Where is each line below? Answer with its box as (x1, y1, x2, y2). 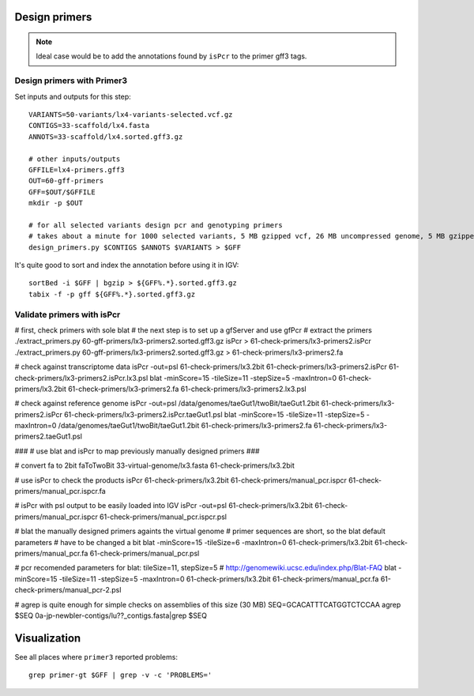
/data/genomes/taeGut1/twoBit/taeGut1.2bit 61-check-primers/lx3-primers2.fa (58, 421, 312, 431)
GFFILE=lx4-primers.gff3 (28, 165, 125, 174)
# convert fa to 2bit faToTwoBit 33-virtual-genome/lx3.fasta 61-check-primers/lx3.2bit (14, 461, 295, 470)
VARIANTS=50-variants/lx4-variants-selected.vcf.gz (28, 110, 233, 119)
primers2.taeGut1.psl (14, 431, 83, 442)
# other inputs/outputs (28, 154, 121, 164)
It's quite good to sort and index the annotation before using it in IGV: (14, 261, 239, 270)
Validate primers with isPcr (14, 309, 121, 320)
